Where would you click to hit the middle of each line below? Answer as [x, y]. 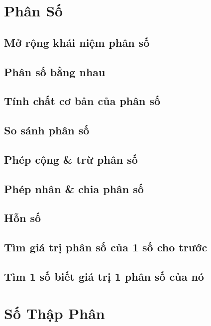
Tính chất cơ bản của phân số [82, 101]
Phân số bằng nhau [55, 71]
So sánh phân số [47, 130]
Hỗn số [23, 218]
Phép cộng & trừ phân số [71, 159]
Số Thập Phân [54, 313]
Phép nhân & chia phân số [74, 188]
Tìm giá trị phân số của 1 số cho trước [106, 247]
